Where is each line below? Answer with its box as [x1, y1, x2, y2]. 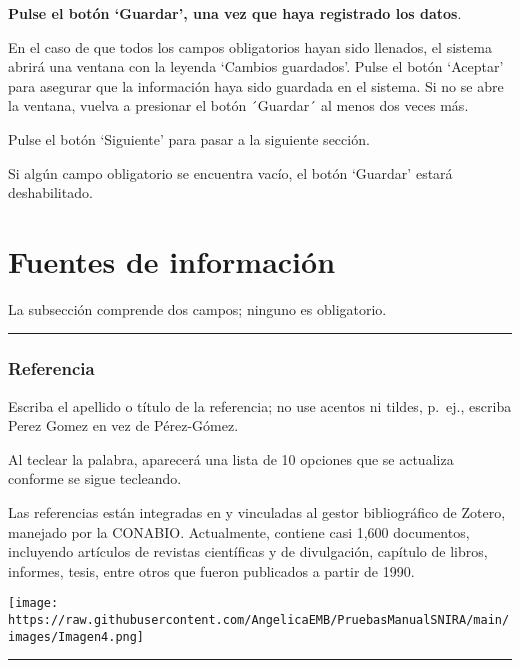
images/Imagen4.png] [8, 629, 145, 644]
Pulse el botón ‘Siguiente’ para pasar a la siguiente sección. [8, 128, 370, 149]
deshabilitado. [8, 182, 93, 203]
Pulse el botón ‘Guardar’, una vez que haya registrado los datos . [8, 3, 462, 23]
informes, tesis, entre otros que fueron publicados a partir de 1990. [8, 560, 415, 581]
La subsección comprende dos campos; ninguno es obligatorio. [8, 298, 387, 319]
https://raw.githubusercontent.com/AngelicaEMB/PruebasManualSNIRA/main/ [8, 613, 510, 628]
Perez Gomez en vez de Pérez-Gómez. [8, 415, 239, 436]
